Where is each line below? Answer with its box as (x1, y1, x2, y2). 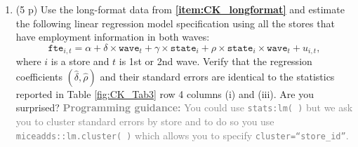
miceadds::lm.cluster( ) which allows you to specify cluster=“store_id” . (15, 127, 349, 142)
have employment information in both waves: (15, 29, 210, 44)
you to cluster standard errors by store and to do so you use (15, 114, 274, 129)
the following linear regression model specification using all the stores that (15, 15, 335, 30)
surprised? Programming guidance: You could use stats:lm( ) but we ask (15, 100, 353, 115)
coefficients (15, 69, 62, 83)
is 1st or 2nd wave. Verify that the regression (119, 54, 312, 69)
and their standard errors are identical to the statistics (100, 69, 335, 83)
